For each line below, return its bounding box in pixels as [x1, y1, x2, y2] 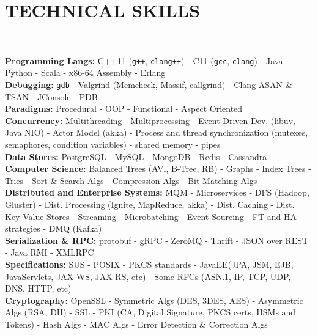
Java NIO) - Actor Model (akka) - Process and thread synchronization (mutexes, [5, 126, 308, 139]
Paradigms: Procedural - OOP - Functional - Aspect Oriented [5, 102, 243, 115]
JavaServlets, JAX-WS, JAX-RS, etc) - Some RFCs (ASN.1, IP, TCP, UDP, [5, 270, 291, 282]
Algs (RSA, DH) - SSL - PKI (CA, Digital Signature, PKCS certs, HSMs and [5, 306, 296, 318]
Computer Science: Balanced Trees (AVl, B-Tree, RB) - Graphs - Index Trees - [5, 162, 311, 175]
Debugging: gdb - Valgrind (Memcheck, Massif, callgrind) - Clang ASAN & [5, 78, 292, 90]
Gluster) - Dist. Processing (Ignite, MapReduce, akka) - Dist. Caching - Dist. [5, 197, 295, 210]
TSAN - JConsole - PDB [5, 90, 98, 103]
